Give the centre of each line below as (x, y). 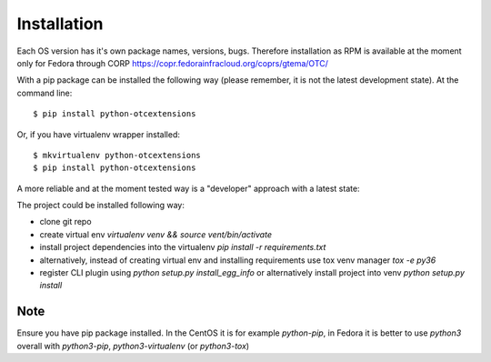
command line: (45, 93)
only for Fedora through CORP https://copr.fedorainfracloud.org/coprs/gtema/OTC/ (173, 63)
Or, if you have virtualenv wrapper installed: (99, 134)
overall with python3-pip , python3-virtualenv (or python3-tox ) (133, 346)
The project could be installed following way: (101, 206)
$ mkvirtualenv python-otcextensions (117, 155)
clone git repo (65, 222)
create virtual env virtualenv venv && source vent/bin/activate (156, 234)
